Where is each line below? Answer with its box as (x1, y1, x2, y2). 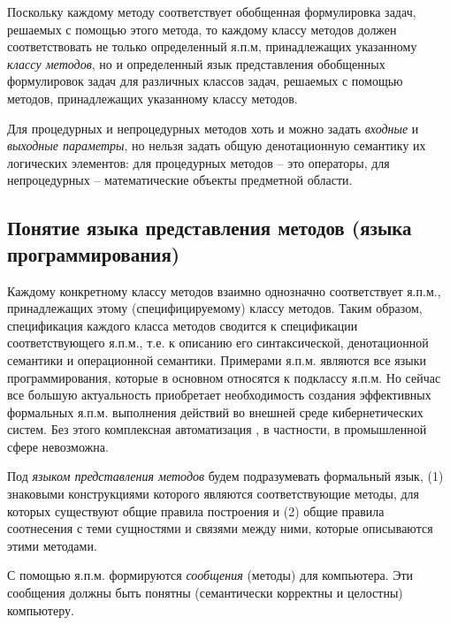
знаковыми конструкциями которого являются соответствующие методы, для (7, 484, 420, 503)
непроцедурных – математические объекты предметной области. (7, 171, 353, 189)
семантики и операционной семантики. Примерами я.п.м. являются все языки (7, 350, 427, 369)
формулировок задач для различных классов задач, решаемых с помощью (7, 72, 403, 90)
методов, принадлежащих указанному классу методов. (7, 88, 298, 107)
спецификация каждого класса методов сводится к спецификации (7, 316, 358, 334)
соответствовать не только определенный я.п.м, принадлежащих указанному (7, 37, 417, 56)
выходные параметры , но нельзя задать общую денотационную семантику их (7, 136, 426, 155)
